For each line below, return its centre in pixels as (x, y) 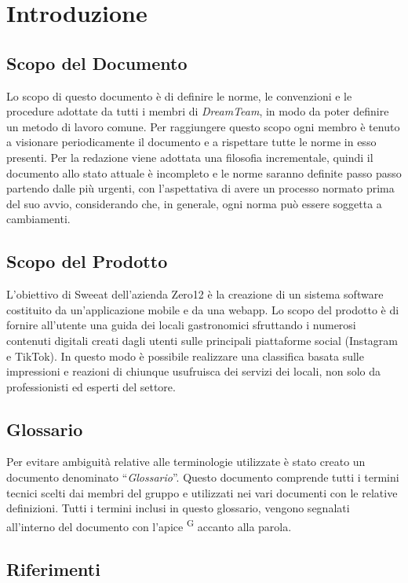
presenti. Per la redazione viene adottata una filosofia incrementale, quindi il (190, 157)
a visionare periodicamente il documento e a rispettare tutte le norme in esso (191, 142)
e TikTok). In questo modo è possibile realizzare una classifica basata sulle (185, 356)
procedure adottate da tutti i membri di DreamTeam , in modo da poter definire (198, 111)
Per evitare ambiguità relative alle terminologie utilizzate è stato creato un (186, 462)
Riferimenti (53, 568)
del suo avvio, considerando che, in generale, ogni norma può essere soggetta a (194, 203)
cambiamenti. (38, 219)
